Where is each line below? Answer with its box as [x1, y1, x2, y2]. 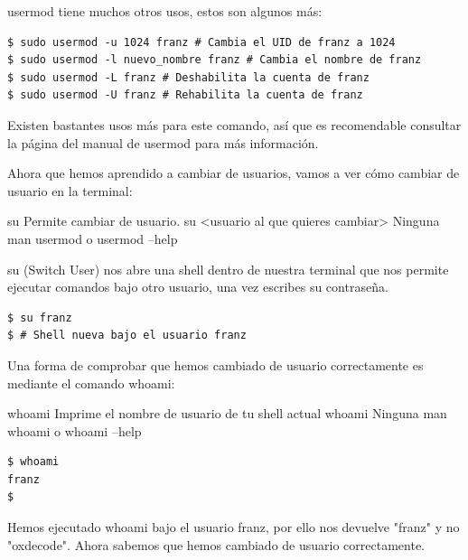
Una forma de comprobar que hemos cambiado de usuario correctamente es [7, 355, 424, 374]
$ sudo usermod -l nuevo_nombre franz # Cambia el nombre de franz [7, 53, 422, 67]
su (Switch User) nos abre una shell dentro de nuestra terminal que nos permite [7, 259, 449, 278]
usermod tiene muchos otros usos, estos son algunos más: [7, 2, 323, 20]
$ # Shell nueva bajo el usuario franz [7, 329, 247, 342]
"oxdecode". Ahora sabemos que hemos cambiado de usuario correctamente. [7, 535, 425, 554]
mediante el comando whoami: [7, 373, 175, 392]
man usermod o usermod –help [7, 229, 178, 247]
